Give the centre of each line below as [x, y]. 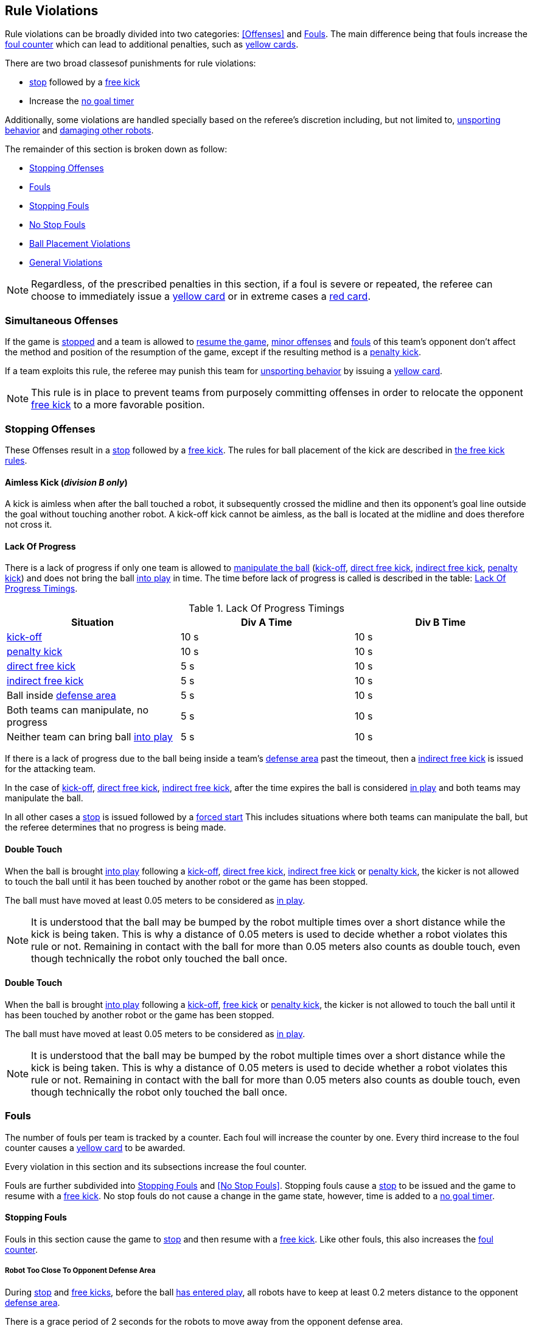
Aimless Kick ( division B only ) [66, 482]
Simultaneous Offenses [62, 320]
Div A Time [266, 622]
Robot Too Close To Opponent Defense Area [80, 1271]
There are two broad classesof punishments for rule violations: [131, 63]
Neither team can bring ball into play [90, 737]
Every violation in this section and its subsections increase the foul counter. [156, 1166]
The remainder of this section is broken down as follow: [116, 149]
